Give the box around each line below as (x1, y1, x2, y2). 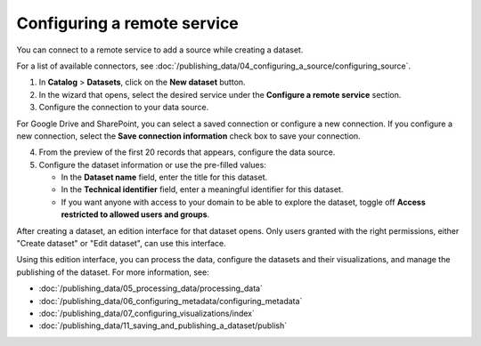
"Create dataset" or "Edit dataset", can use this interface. (16, 238, 226, 249)
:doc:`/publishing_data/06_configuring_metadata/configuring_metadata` (38, 295, 303, 306)
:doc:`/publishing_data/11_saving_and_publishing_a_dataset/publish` (38, 320, 288, 331)
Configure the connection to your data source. (38, 102, 209, 113)
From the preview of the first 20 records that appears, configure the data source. (38, 147, 336, 157)
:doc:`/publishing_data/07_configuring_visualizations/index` (38, 308, 256, 318)
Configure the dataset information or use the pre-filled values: (38, 159, 266, 170)
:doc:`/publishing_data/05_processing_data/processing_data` (38, 283, 263, 294)
